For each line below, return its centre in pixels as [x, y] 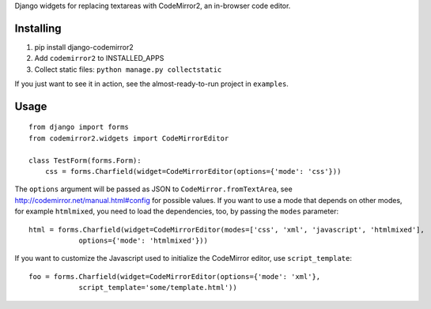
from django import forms [79, 127]
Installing [38, 28]
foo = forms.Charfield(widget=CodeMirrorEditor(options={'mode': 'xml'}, [175, 276]
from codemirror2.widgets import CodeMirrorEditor [129, 138]
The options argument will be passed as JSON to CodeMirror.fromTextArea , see [153, 189]
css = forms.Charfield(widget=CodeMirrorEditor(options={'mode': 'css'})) [193, 171]
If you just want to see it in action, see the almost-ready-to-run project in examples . [151, 84]
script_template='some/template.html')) [158, 288]
